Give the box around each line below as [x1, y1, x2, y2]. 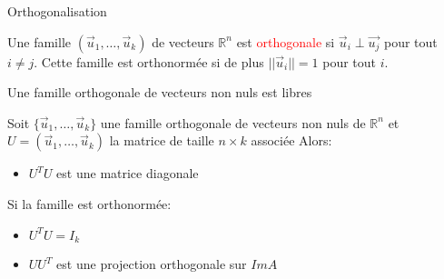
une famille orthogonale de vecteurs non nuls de [100, 113, 366, 132]
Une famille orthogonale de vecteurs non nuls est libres [7, 83, 312, 102]
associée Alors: [251, 131, 332, 150]
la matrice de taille [109, 131, 214, 150]
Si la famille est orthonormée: [7, 194, 172, 213]
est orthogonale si [236, 32, 335, 51]
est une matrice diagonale [56, 164, 199, 183]
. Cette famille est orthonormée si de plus [34, 52, 264, 71]
